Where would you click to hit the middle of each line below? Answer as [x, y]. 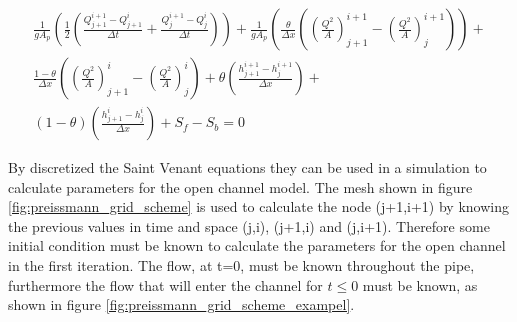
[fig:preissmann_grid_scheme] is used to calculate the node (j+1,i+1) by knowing [258, 206]
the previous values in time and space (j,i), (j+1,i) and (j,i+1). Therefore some [249, 225]
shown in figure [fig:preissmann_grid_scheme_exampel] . [181, 304]
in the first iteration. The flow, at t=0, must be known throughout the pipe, [241, 265]
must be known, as [420, 284]
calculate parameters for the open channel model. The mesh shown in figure [240, 186]
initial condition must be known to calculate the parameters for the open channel [257, 245]
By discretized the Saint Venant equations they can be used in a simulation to [247, 167]
